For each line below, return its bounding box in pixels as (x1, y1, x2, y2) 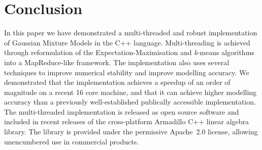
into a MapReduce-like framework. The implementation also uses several (4, 57, 230, 67)
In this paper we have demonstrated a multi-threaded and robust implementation (4, 27, 257, 38)
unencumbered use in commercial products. (4, 136, 139, 146)
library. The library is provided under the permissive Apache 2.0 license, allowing (4, 126, 258, 137)
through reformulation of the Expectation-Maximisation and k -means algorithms (4, 47, 254, 58)
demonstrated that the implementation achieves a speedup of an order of (4, 77, 231, 87)
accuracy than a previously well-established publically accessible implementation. (4, 96, 256, 107)
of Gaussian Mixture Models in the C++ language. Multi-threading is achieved (4, 37, 250, 47)
